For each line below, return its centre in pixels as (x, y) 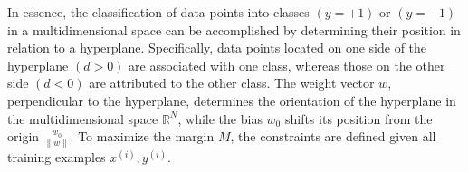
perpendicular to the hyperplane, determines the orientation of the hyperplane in (232, 100)
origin (24, 136)
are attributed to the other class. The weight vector (232, 83)
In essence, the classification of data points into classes (158, 12)
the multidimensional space (83, 118)
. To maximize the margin (142, 136)
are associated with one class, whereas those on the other (287, 65)
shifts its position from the (358, 118)
